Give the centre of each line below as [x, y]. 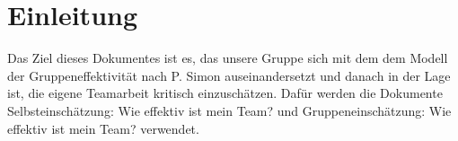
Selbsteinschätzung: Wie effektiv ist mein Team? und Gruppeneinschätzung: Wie [229, 110]
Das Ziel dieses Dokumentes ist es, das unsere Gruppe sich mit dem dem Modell [228, 58]
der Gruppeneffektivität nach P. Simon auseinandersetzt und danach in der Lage [229, 75]
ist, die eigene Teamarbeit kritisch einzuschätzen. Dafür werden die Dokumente [225, 93]
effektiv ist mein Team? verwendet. [103, 128]
